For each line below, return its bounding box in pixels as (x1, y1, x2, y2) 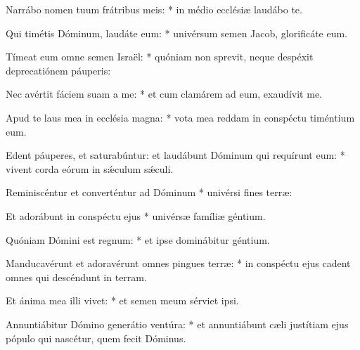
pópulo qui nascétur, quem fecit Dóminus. (6, 330, 186, 345)
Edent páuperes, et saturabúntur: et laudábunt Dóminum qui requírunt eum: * (6, 148, 345, 162)
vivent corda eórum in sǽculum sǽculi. (6, 161, 174, 176)
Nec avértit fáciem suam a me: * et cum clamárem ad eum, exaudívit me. (6, 86, 323, 101)
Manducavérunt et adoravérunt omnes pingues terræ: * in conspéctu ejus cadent (6, 256, 351, 271)
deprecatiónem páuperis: (6, 63, 111, 77)
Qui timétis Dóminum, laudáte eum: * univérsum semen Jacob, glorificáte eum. (6, 25, 348, 40)
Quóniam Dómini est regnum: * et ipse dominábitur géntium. (6, 232, 270, 247)
